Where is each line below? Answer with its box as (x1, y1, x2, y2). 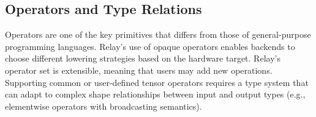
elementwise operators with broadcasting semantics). (5, 99, 202, 112)
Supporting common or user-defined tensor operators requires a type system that (5, 76, 309, 88)
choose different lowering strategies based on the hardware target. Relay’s (5, 52, 280, 65)
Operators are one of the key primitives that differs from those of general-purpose (5, 28, 311, 41)
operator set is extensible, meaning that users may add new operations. (5, 63, 273, 76)
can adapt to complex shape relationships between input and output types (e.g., (5, 88, 306, 101)
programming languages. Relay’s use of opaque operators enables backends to (5, 40, 295, 52)
